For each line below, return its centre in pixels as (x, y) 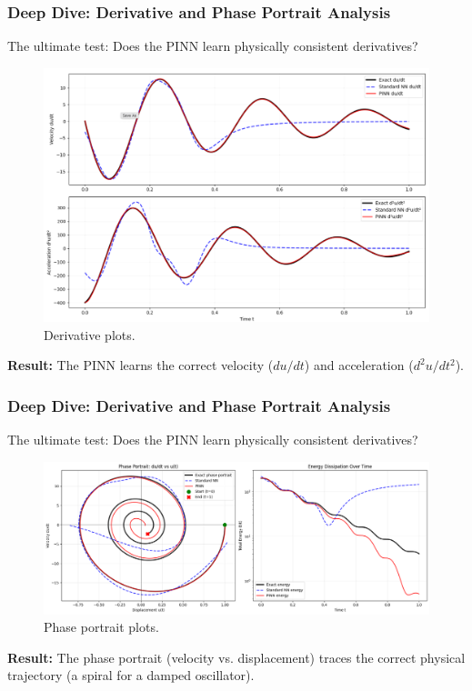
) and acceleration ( (359, 365)
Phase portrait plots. (101, 627)
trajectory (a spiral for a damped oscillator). (131, 675)
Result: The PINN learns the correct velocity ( (141, 365)
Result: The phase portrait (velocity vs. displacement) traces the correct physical (236, 657)
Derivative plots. (90, 334)
